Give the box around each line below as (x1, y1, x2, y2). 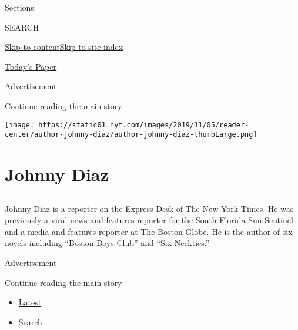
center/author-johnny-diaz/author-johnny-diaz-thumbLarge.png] (5, 130, 257, 139)
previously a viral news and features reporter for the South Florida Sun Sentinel (5, 214, 293, 226)
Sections (5, 1, 34, 13)
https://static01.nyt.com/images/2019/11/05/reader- (38, 120, 249, 129)
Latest (18, 296, 42, 308)
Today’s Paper (5, 60, 57, 72)
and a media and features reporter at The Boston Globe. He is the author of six (5, 225, 293, 237)
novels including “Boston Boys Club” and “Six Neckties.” (5, 237, 210, 249)
